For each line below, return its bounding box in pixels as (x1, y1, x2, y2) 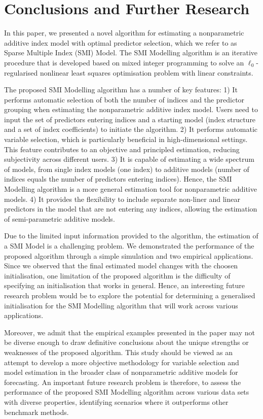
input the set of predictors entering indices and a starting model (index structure (4, 114, 256, 124)
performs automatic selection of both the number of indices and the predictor (4, 94, 245, 104)
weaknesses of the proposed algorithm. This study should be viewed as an (4, 346, 233, 357)
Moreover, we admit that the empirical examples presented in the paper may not (4, 327, 255, 337)
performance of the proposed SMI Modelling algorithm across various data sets (4, 387, 249, 397)
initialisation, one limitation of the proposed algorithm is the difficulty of (4, 270, 231, 281)
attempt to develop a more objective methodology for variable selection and (4, 357, 239, 367)
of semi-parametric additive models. (4, 213, 115, 224)
